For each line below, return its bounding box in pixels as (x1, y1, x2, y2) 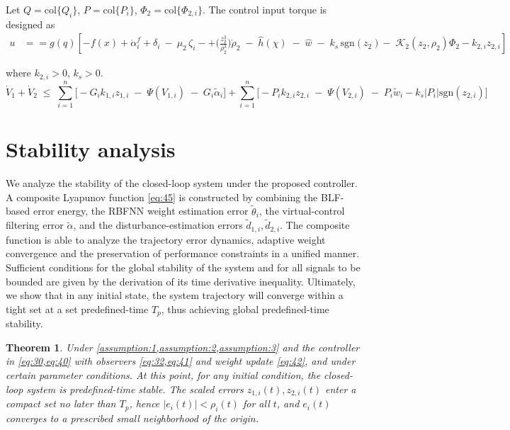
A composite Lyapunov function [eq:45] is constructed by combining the (6, 189, 318, 204)
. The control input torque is (202, 2, 327, 16)
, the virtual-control (259, 203, 345, 218)
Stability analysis (6, 135, 176, 164)
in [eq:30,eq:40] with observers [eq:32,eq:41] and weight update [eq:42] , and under (6, 353, 356, 368)
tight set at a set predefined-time (6, 301, 149, 316)
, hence (129, 396, 160, 411)
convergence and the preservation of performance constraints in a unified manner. (6, 246, 360, 261)
